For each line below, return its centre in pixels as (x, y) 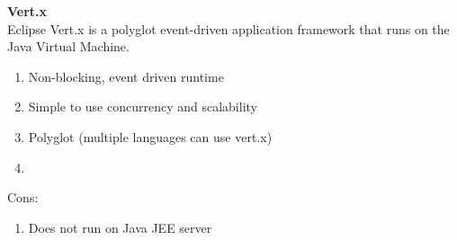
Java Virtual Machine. (68, 46)
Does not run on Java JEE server (120, 227)
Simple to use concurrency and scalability (143, 107)
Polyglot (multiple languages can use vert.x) (150, 136)
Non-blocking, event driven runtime (126, 76)
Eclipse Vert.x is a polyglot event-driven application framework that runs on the (228, 28)
